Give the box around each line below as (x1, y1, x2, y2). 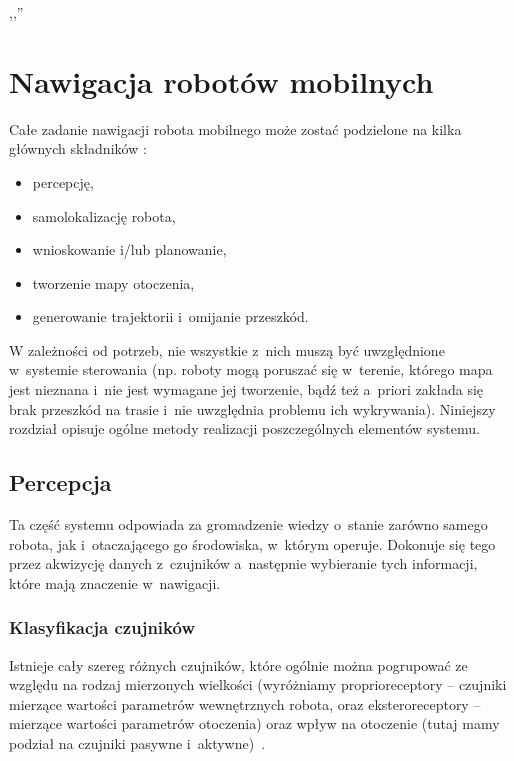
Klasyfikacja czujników (9, 615, 195, 640)
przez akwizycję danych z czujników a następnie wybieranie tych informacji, (9, 553, 478, 574)
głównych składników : (9, 138, 147, 159)
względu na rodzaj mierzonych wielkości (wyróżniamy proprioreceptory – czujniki (9, 674, 507, 695)
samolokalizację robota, (32, 205, 176, 226)
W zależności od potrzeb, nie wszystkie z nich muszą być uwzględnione (9, 339, 445, 360)
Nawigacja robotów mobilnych (9, 60, 434, 101)
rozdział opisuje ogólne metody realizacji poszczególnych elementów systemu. (9, 418, 480, 439)
